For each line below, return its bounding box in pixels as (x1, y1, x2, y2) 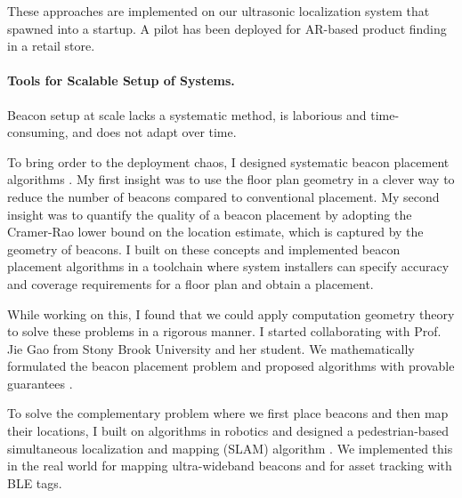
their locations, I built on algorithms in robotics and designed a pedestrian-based (7, 422, 450, 440)
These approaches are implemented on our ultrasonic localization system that (7, 2, 430, 20)
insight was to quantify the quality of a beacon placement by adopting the (7, 205, 412, 223)
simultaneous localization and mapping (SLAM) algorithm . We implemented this (7, 438, 453, 457)
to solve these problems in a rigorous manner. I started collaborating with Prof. (7, 322, 442, 341)
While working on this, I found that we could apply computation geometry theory (7, 304, 455, 323)
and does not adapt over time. (72, 123, 237, 141)
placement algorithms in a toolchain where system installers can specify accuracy (7, 257, 450, 276)
